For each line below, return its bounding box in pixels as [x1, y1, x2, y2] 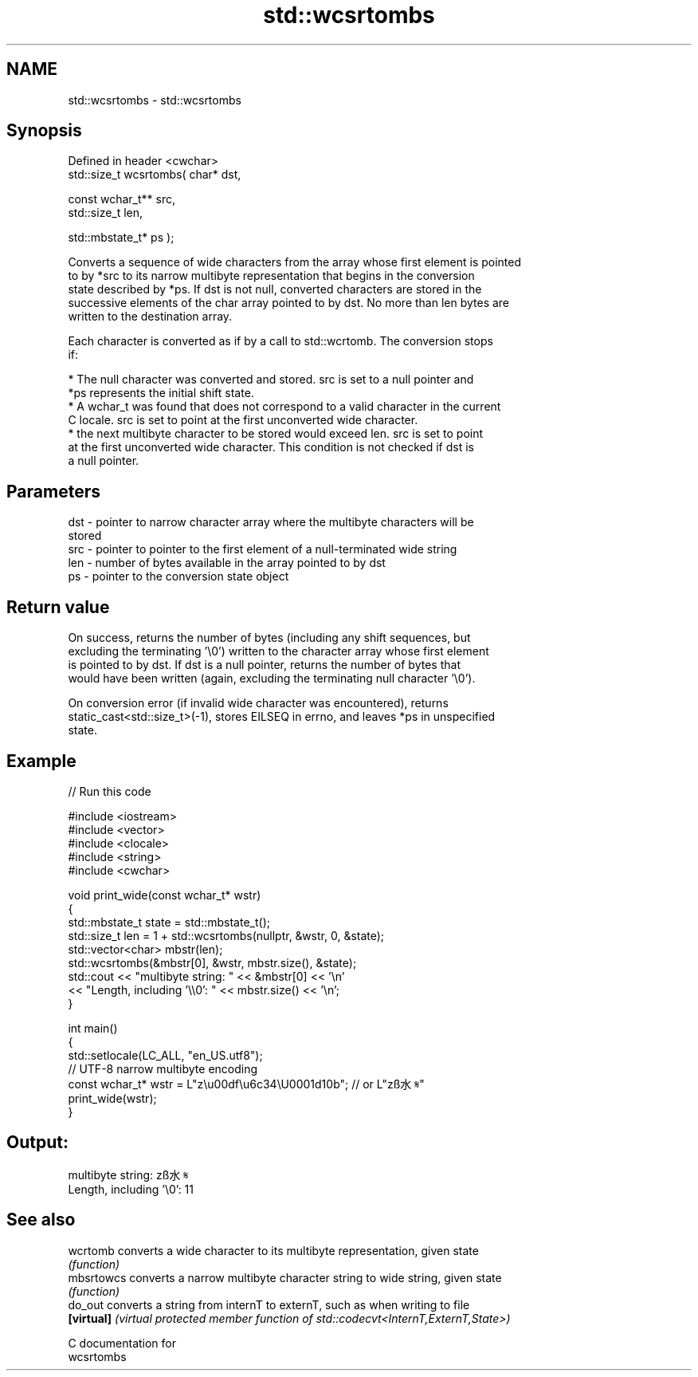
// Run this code [68, 784, 151, 798]
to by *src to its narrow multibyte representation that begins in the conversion [68, 269, 475, 283]
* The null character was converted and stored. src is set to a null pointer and [68, 372, 474, 387]
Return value [6, 596, 110, 617]
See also [6, 1210, 76, 1230]
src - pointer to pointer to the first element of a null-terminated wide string [68, 542, 457, 557]
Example [6, 750, 76, 771]
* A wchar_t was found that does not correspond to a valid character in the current [68, 399, 501, 414]
